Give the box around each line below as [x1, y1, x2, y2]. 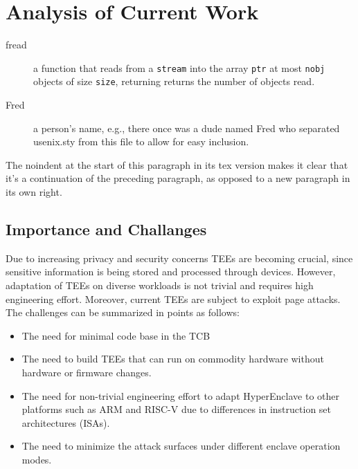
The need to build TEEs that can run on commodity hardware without [21, 351, 324, 366]
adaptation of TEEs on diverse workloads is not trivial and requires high [6, 277, 314, 292]
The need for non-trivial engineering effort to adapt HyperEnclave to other [21, 388, 339, 403]
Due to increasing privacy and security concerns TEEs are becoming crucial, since [6, 250, 353, 265]
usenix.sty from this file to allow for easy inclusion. [33, 134, 249, 149]
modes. [21, 452, 52, 466]
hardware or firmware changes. [21, 365, 152, 379]
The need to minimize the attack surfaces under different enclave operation [21, 439, 341, 453]
